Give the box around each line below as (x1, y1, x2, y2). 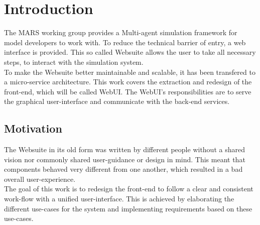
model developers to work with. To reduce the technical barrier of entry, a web (4, 37, 246, 47)
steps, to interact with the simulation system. (4, 56, 144, 67)
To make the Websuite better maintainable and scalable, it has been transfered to (4, 66, 255, 77)
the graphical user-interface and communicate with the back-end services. (4, 96, 230, 106)
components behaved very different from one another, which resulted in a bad (4, 164, 243, 174)
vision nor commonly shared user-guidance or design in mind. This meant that (4, 154, 245, 164)
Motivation (4, 121, 62, 136)
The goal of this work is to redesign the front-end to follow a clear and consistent (4, 183, 253, 194)
